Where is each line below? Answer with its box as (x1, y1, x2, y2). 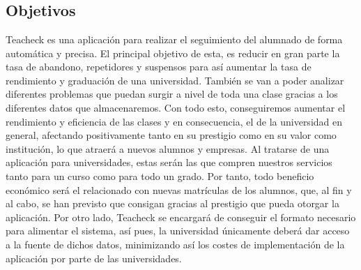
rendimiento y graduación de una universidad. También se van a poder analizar (6, 73, 344, 87)
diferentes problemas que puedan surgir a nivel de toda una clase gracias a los (6, 87, 338, 101)
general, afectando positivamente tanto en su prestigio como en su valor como (6, 128, 337, 142)
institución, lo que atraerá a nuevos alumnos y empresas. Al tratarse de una (6, 141, 330, 156)
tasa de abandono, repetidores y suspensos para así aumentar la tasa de (6, 59, 312, 74)
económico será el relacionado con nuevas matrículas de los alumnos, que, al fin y (6, 182, 352, 197)
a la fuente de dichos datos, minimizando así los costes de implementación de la (6, 237, 345, 251)
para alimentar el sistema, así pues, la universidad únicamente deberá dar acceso (6, 223, 350, 238)
